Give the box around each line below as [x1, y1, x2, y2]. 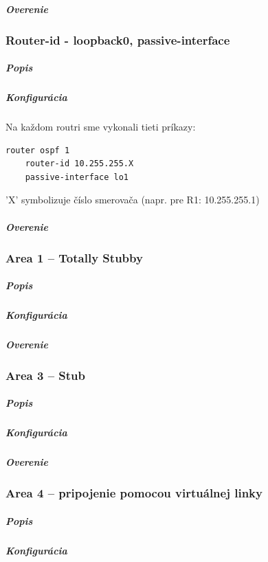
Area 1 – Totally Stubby [5, 249, 143, 266]
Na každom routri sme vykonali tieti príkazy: [5, 120, 196, 134]
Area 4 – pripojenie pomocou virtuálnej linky [5, 484, 263, 502]
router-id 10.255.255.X [25, 159, 134, 169]
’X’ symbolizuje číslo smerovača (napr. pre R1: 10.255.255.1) [5, 192, 260, 207]
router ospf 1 [5, 145, 70, 155]
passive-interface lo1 [25, 172, 129, 182]
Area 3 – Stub [5, 366, 86, 383]
